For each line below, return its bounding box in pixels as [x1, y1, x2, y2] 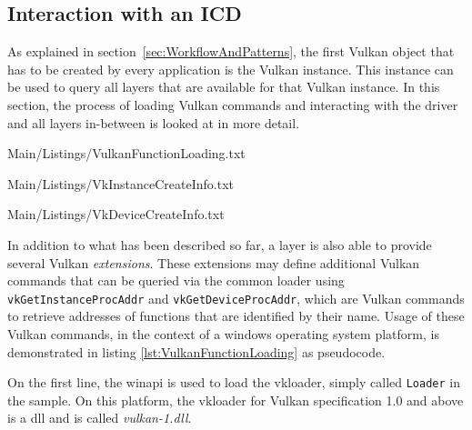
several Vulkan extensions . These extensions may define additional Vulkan [7, 253, 420, 272]
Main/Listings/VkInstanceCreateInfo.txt [7, 174, 234, 193]
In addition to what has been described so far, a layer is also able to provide [7, 235, 432, 254]
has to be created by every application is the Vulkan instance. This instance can [7, 59, 454, 78]
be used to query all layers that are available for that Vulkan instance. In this [7, 77, 440, 96]
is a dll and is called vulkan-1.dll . [7, 408, 192, 427]
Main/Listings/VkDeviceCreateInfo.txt [7, 205, 225, 224]
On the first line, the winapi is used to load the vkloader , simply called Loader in [7, 373, 460, 392]
